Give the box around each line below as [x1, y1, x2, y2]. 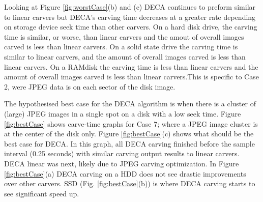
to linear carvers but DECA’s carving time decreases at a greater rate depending [4, 11, 256, 22]
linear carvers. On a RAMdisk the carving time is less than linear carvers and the [4, 61, 258, 72]
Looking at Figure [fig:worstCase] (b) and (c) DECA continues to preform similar [4, 2, 256, 12]
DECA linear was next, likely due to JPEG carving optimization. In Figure [4, 158, 239, 168]
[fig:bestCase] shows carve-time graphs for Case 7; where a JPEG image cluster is [4, 118, 258, 129]
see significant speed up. [4, 188, 79, 198]
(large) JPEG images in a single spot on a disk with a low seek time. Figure [4, 108, 241, 119]
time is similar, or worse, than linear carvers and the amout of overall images [4, 31, 244, 42]
